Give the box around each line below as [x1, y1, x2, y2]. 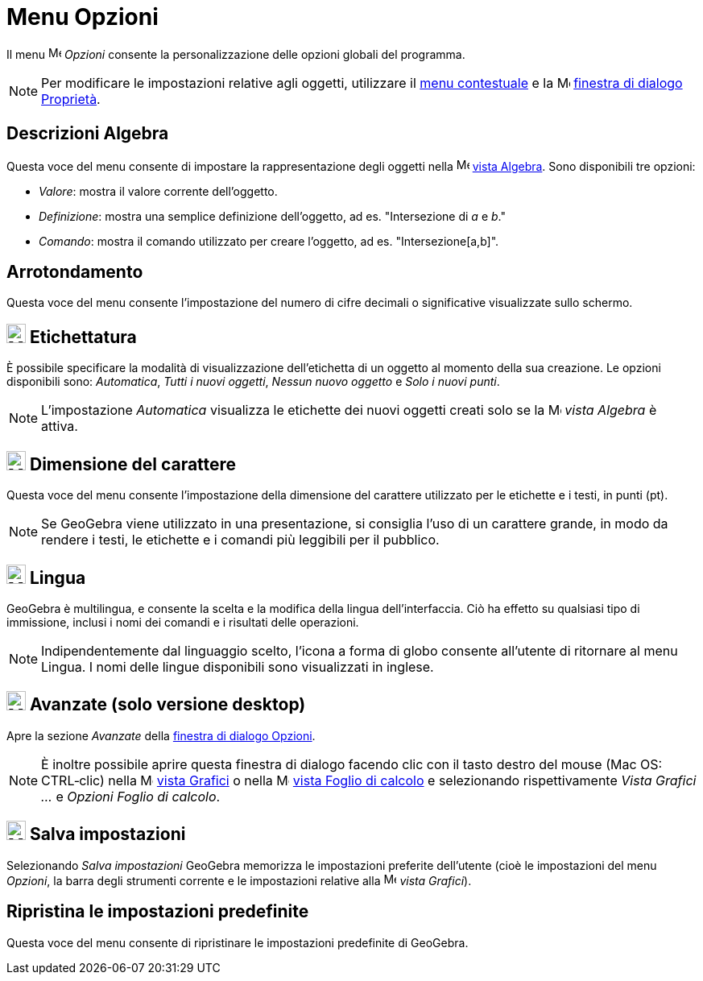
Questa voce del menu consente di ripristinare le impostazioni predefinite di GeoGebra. [6, 935, 469, 950]
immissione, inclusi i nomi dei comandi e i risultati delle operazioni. [6, 615, 359, 629]
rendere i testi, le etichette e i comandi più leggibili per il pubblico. [41, 532, 440, 548]
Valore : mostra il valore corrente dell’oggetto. [39, 184, 278, 198]
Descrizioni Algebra [6, 123, 169, 144]
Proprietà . [41, 90, 101, 107]
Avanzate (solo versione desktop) [29, 694, 306, 715]
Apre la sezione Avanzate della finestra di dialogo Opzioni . [6, 728, 316, 743]
